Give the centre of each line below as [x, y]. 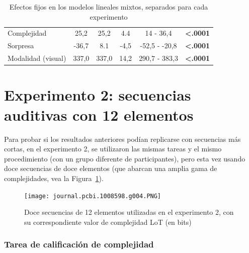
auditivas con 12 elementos [99, 114]
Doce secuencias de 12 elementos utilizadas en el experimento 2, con [129, 212]
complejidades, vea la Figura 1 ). [54, 178]
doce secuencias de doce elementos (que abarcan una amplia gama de [111, 168]
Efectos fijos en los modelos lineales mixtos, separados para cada [109, 7]
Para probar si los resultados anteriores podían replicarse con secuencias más [122, 139]
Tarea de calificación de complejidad [79, 244]
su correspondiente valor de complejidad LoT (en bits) [108, 222]
